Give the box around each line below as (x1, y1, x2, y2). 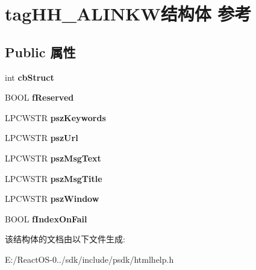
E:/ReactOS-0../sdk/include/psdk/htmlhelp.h (5, 253, 174, 265)
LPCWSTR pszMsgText (5, 151, 101, 164)
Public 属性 (5, 42, 76, 61)
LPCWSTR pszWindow (5, 192, 99, 205)
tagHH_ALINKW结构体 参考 (5, 1, 252, 26)
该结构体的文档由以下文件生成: (5, 233, 125, 245)
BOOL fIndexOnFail (5, 212, 87, 225)
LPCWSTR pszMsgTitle (5, 172, 102, 184)
